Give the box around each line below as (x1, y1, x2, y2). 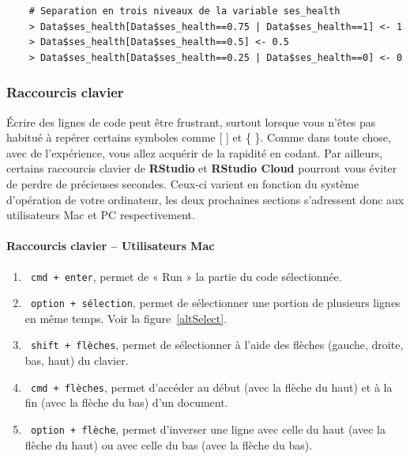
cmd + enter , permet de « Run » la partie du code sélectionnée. (30, 267, 342, 284)
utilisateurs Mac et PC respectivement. (6, 207, 195, 223)
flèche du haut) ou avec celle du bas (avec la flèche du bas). (24, 436, 313, 453)
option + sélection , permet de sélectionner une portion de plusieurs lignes (30, 294, 401, 311)
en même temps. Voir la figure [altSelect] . (24, 309, 228, 326)
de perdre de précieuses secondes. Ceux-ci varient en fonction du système (6, 175, 359, 192)
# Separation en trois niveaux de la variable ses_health (28, 6, 340, 17)
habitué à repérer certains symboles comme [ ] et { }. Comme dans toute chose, (6, 129, 391, 146)
